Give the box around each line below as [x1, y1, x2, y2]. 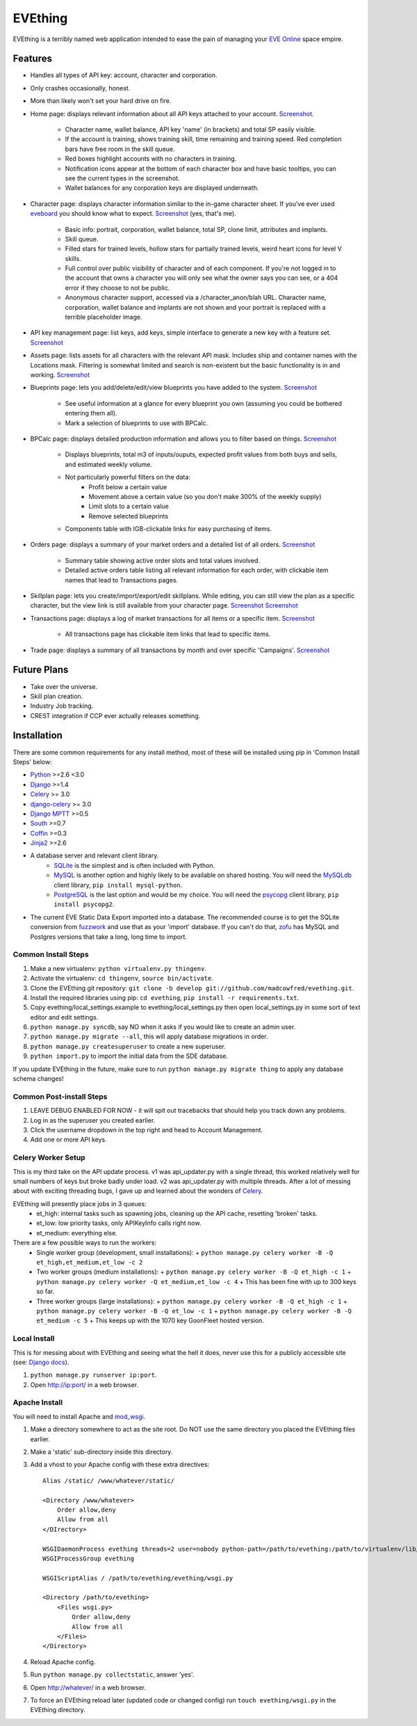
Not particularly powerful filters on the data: [65, 473, 191, 482]
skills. [65, 254, 81, 262]
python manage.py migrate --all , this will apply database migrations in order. [30, 1032, 268, 1040]
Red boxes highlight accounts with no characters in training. [65, 155, 237, 163]
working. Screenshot [30, 371, 90, 379]
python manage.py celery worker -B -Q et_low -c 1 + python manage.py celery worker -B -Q [36, 1306, 352, 1315]
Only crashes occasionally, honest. [30, 84, 131, 92]
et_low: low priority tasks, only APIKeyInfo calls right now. [36, 1219, 202, 1228]
